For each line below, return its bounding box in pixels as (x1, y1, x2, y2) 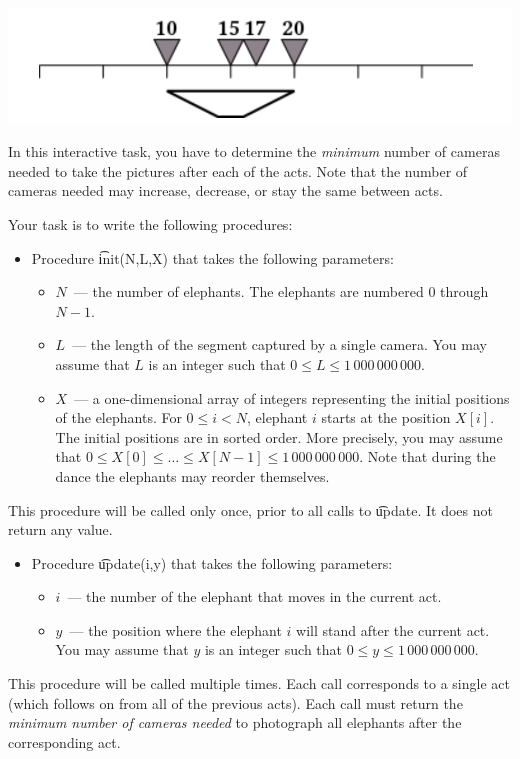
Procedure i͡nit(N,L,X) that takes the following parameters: (31, 247, 394, 268)
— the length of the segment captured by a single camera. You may (72, 334, 487, 355)
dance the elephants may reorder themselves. (55, 465, 330, 486)
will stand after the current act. (296, 619, 490, 640)
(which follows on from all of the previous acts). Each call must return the (8, 692, 463, 713)
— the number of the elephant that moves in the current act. (67, 586, 442, 607)
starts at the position (321, 407, 451, 428)
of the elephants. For (55, 407, 182, 428)
